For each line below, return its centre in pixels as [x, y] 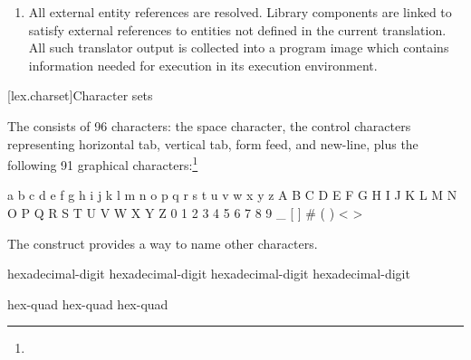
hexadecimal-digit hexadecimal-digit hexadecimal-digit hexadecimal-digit [209, 274]
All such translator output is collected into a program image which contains [239, 47]
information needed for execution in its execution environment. [203, 65]
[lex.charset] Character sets [80, 95]
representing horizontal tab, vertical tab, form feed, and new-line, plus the [213, 143]
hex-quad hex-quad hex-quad [88, 303]
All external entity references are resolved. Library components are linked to [240, 12]
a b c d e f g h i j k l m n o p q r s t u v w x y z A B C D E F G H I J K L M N [232, 195]
